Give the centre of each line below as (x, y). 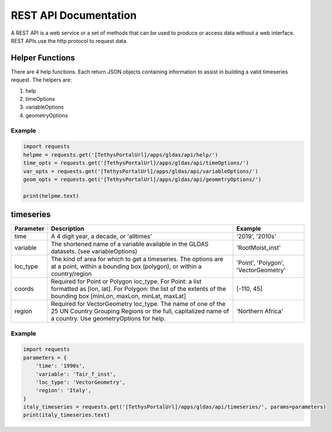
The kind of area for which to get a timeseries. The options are (137, 259)
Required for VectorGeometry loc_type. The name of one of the (138, 304)
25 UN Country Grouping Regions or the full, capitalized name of (140, 311)
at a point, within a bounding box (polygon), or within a (126, 266)
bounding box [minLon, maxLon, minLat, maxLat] (118, 296)
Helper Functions (43, 58)
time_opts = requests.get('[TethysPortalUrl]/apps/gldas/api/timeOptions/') (136, 163)
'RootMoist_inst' (259, 248)
